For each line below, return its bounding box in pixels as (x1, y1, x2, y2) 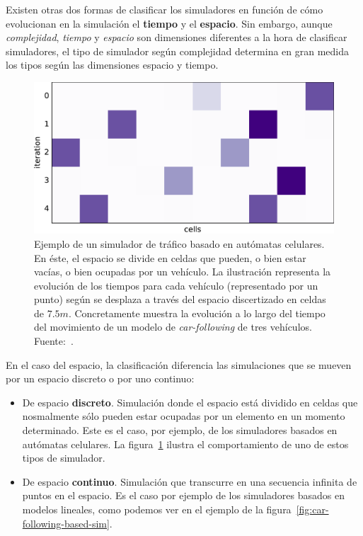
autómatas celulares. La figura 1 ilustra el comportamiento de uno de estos (22, 436, 349, 451)
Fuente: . (34, 333, 74, 348)
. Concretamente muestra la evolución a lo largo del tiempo (68, 305, 325, 320)
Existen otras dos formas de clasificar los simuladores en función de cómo (6, 2, 323, 16)
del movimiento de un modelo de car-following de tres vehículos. (34, 319, 312, 334)
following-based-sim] (22, 515, 110, 530)
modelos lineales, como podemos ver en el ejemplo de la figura (22, 502, 292, 516)
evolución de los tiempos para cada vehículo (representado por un (34, 278, 318, 292)
